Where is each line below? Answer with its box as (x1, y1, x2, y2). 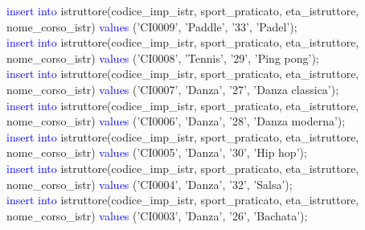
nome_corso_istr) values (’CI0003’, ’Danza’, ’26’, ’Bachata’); (6, 207, 308, 224)
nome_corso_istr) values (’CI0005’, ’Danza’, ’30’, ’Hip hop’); (6, 144, 307, 161)
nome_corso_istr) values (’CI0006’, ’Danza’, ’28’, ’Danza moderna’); (6, 113, 346, 129)
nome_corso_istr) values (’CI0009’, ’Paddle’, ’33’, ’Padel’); (6, 18, 297, 35)
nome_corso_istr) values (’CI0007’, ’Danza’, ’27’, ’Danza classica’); (6, 80, 339, 97)
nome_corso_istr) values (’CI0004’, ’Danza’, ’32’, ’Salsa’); (6, 175, 293, 192)
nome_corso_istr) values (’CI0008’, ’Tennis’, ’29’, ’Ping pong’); (6, 49, 319, 66)
